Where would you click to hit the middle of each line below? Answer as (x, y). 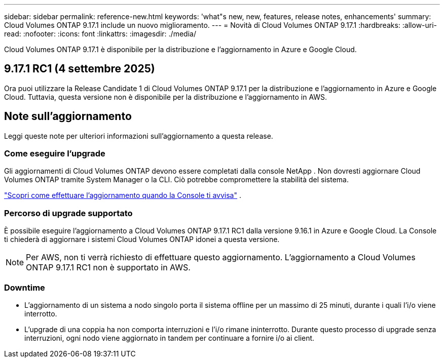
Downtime (25, 287)
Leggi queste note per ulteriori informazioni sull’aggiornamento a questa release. (139, 136)
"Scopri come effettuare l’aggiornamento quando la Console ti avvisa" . (123, 195)
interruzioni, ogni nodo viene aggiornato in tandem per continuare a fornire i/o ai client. (170, 338)
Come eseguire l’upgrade (55, 154)
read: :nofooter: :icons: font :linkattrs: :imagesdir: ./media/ (100, 34)
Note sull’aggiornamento (68, 116)
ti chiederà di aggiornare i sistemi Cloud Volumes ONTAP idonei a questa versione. (142, 239)
